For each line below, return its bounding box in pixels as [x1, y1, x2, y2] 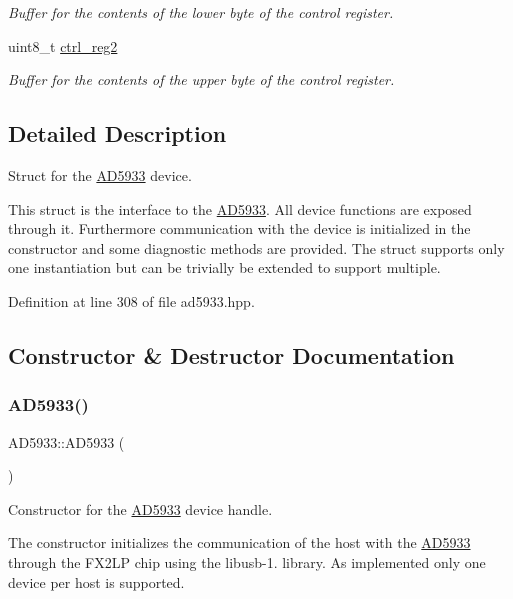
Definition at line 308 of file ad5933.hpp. [8, 290, 255, 311]
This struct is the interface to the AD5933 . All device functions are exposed [8, 198, 472, 219]
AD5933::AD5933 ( [8, 431, 125, 452]
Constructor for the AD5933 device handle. [8, 498, 273, 519]
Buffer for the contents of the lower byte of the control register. [8, 2, 394, 22]
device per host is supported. [8, 571, 185, 592]
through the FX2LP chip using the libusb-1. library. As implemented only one [8, 551, 486, 572]
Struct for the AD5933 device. [8, 164, 192, 185]
